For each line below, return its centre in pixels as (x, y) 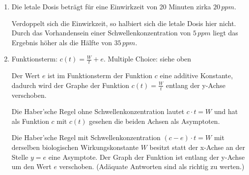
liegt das (225, 33)
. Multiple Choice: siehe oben (147, 59)
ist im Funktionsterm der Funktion (100, 75)
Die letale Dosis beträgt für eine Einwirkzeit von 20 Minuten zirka (111, 6)
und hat (226, 111)
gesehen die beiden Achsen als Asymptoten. (154, 121)
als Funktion (30, 121)
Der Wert (26, 75)
